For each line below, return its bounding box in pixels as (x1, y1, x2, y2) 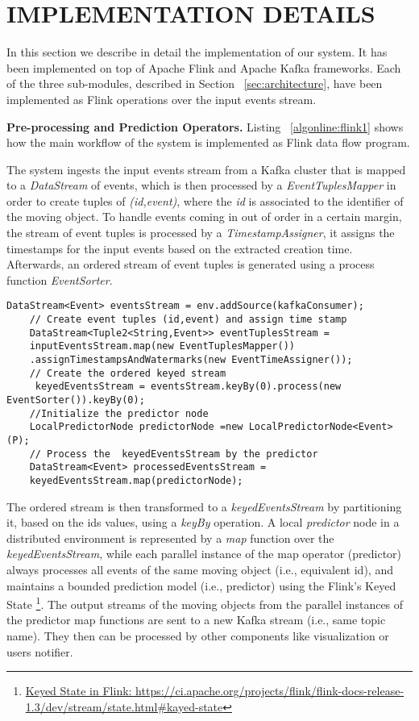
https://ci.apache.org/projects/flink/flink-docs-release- (135, 682, 404, 699)
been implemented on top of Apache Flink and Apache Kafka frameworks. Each (6, 59, 401, 76)
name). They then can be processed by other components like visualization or (6, 627, 389, 644)
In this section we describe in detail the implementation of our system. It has (6, 44, 388, 60)
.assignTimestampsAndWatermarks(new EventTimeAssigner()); (29, 354, 353, 366)
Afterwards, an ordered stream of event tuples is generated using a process (6, 256, 375, 273)
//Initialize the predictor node (29, 407, 209, 419)
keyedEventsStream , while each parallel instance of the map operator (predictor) (6, 545, 402, 562)
